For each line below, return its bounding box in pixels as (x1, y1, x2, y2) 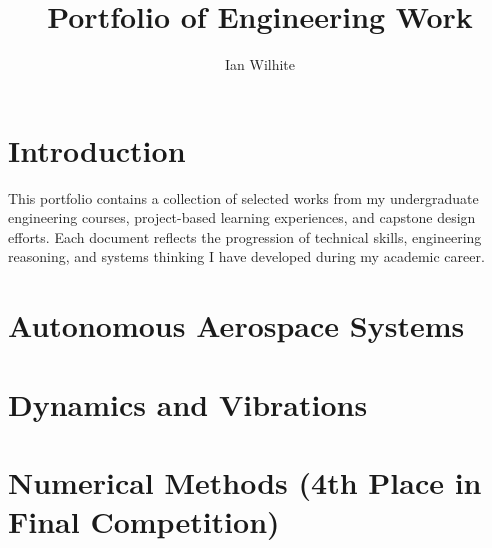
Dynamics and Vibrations (8, 383, 368, 424)
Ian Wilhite (224, 54, 295, 75)
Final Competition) (8, 501, 280, 542)
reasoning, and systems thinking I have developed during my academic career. (8, 246, 485, 267)
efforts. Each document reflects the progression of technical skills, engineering (8, 226, 482, 247)
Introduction (8, 129, 186, 170)
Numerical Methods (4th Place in (8, 461, 482, 502)
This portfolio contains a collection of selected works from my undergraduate (8, 187, 479, 208)
